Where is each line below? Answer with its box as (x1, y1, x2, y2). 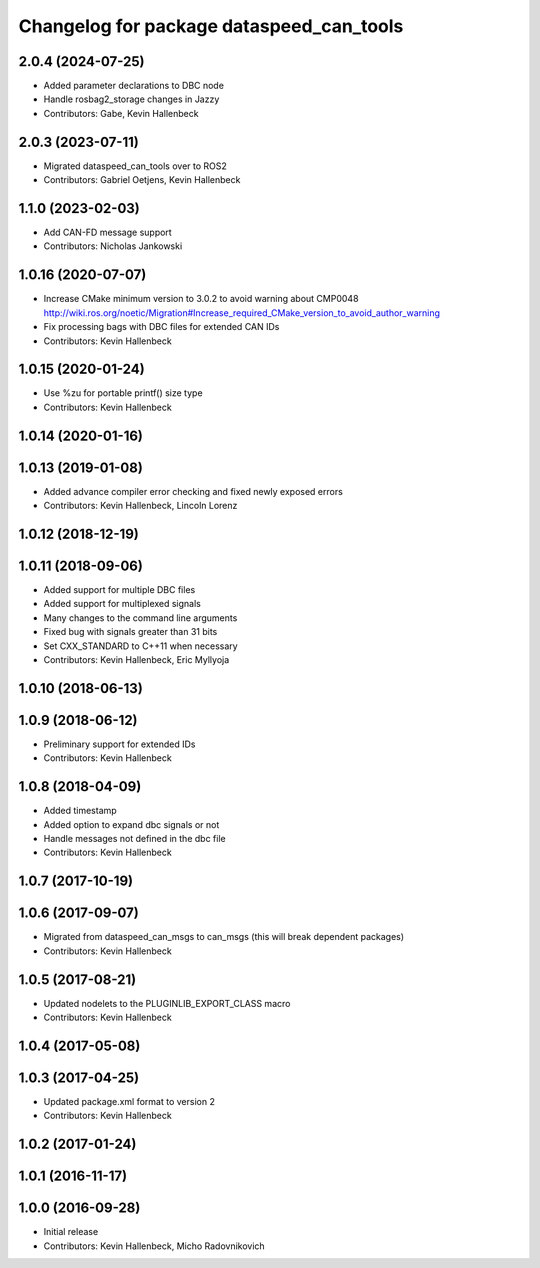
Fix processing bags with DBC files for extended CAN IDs (43, 321, 280, 333)
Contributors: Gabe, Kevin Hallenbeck (43, 107, 199, 119)
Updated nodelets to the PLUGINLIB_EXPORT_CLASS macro (43, 997, 291, 1009)
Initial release (43, 1226, 99, 1238)
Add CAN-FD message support (43, 226, 172, 239)
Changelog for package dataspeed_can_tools (18, 15, 404, 37)
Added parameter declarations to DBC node (43, 80, 225, 92)
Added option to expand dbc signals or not (43, 818, 220, 830)
